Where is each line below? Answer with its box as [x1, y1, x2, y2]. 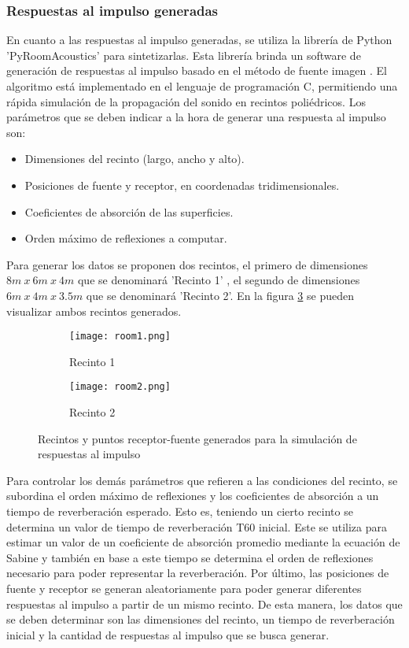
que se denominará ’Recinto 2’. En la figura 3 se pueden [86, 287, 354, 303]
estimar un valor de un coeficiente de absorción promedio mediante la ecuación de [6, 534, 400, 550]
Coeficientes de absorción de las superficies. [24, 203, 234, 220]
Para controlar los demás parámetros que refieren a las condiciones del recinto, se [6, 472, 398, 488]
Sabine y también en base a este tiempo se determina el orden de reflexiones [6, 549, 374, 565]
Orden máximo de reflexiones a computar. [24, 230, 227, 246]
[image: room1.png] [69, 331, 171, 343]
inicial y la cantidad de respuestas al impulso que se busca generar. [6, 626, 330, 642]
